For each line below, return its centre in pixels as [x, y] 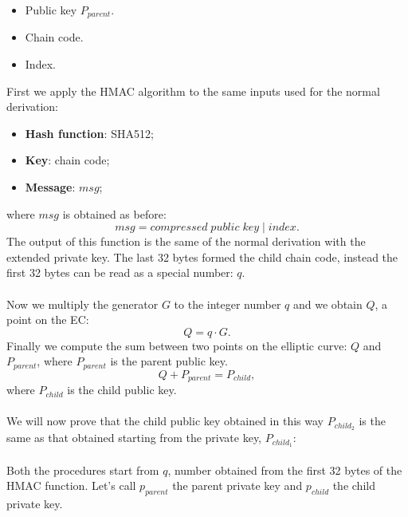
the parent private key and [237, 485]
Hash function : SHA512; [89, 133]
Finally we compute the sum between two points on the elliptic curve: [177, 345]
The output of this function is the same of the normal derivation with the [186, 241]
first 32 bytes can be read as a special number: [120, 272]
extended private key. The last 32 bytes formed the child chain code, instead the [202, 257]
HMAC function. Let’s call [71, 485]
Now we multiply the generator [82, 304]
